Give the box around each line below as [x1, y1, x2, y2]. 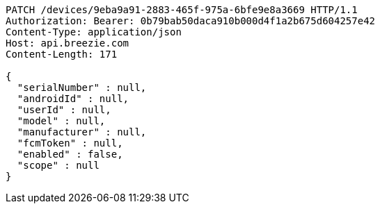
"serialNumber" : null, [17, 82, 147, 93]
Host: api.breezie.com [6, 37, 129, 49]
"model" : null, [17, 115, 106, 126]
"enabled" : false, [17, 149, 123, 160]
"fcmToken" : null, [17, 137, 123, 149]
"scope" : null [17, 160, 100, 171]
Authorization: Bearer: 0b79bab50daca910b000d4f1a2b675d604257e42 [6, 15, 376, 26]
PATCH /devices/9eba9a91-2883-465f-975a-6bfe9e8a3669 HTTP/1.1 [6, 4, 358, 15]
